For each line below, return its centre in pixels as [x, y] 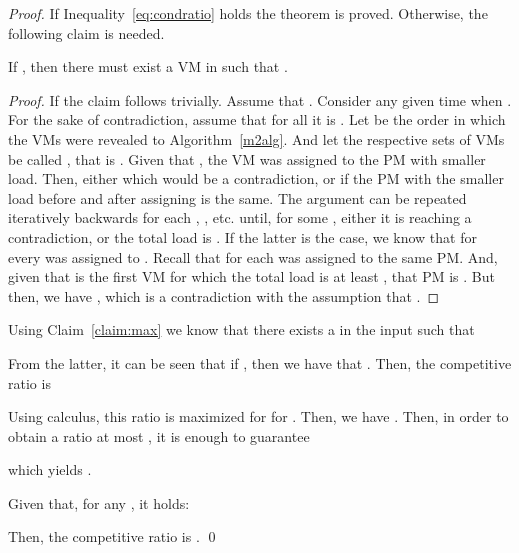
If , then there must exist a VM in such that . [148, 66]
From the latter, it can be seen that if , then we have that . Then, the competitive [260, 362]
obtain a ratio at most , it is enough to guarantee [159, 435]
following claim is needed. [86, 32]
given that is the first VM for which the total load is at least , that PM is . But [251, 276]
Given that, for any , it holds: [99, 502]
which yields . [50, 469]
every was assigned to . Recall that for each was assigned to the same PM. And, [253, 256]
